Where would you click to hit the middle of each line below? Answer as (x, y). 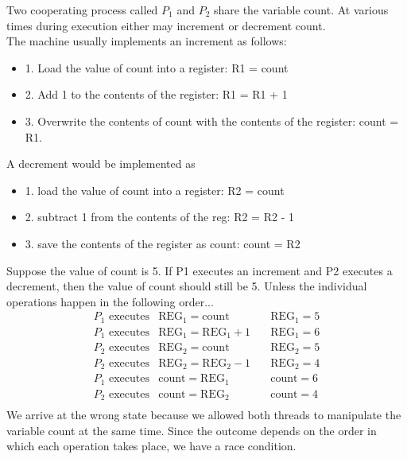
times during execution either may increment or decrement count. (166, 25)
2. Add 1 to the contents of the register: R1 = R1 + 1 (156, 94)
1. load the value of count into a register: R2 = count (155, 190)
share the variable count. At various (301, 10)
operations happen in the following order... (110, 301)
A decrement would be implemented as (101, 163)
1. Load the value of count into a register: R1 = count (157, 67)
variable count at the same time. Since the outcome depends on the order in (192, 430)
